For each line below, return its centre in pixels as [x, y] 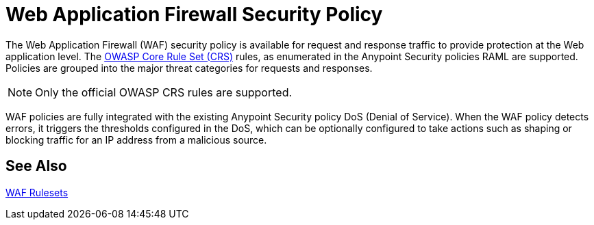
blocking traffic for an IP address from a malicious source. [136, 140]
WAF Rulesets [37, 192]
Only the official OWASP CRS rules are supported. [164, 92]
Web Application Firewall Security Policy [194, 14]
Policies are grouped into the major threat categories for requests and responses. [189, 68]
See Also [36, 166]
